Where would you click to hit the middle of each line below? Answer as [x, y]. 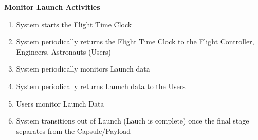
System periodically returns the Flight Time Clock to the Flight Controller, [135, 41]
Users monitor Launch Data [60, 103]
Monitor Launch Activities [52, 7]
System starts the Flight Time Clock [74, 24]
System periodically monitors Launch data [83, 69]
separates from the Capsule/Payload [73, 130]
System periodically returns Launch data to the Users [101, 86]
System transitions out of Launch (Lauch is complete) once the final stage [133, 121]
